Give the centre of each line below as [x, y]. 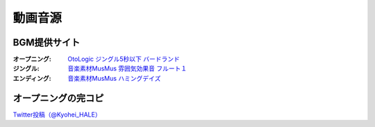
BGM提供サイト [47, 42]
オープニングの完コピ [58, 98]
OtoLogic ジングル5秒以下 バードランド [124, 59]
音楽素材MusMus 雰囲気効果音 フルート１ [127, 68]
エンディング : [32, 78]
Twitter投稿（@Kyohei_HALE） [57, 115]
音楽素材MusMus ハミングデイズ [114, 78]
